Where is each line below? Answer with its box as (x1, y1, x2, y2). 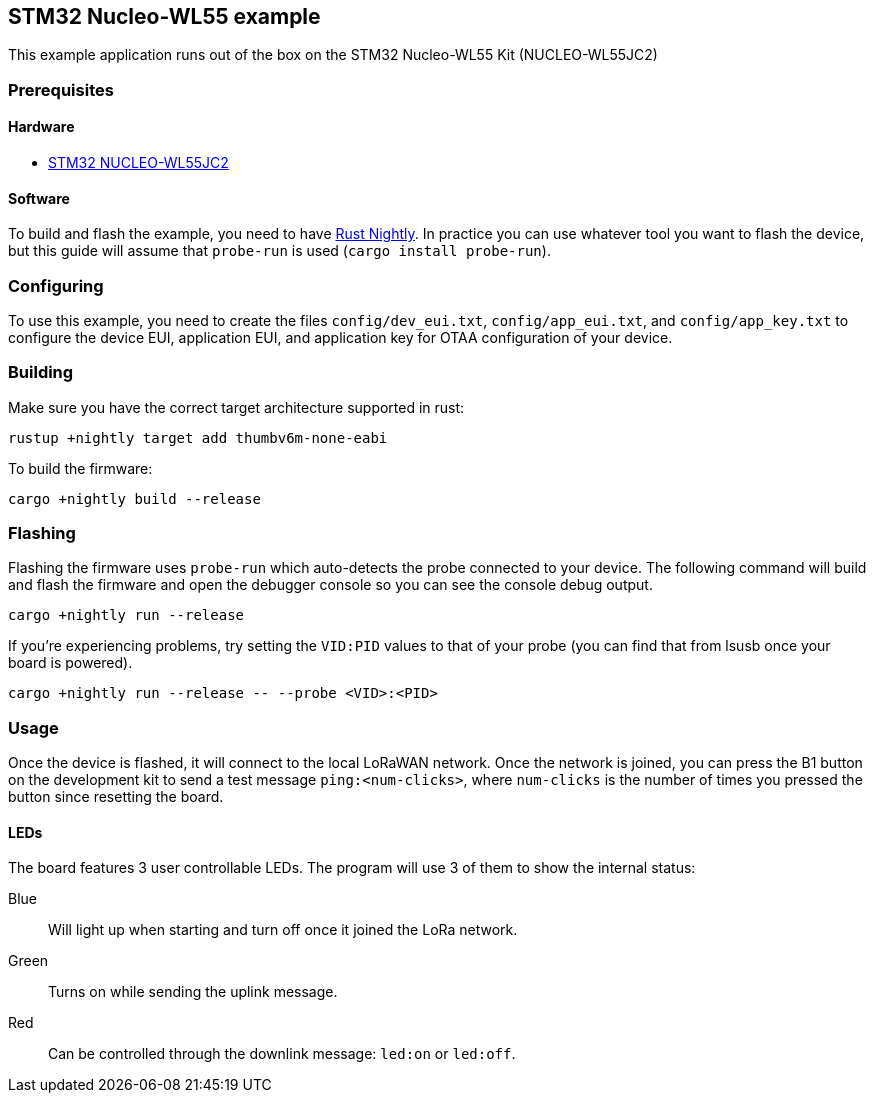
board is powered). (8, 654, 133, 672)
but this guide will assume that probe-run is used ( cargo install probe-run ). (8, 242, 551, 260)
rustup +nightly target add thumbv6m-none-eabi (8, 429, 388, 446)
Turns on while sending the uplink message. (48, 983, 338, 1001)
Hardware (8, 118, 75, 136)
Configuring (8, 275, 104, 296)
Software (8, 189, 70, 207)
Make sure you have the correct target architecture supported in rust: (8, 398, 465, 416)
